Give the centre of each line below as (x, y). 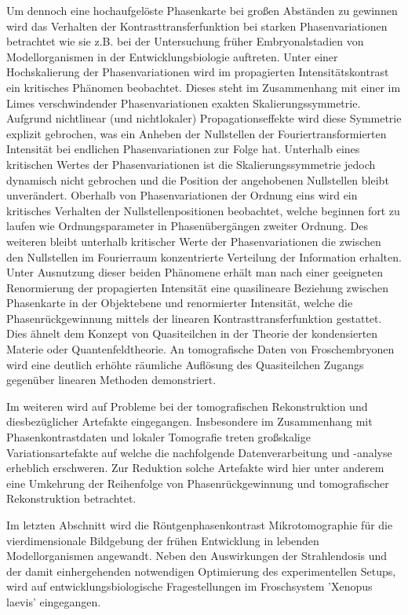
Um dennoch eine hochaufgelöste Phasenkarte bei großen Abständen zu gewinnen (202, 10)
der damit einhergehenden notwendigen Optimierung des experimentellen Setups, (201, 571)
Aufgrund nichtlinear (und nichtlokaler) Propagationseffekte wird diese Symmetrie (204, 118)
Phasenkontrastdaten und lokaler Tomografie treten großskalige (158, 437)
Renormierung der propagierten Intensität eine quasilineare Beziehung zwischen (197, 287)
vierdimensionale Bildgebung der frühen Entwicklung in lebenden (163, 540)
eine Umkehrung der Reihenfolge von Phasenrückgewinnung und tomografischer (198, 483)
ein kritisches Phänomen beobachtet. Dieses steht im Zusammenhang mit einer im (204, 87)
